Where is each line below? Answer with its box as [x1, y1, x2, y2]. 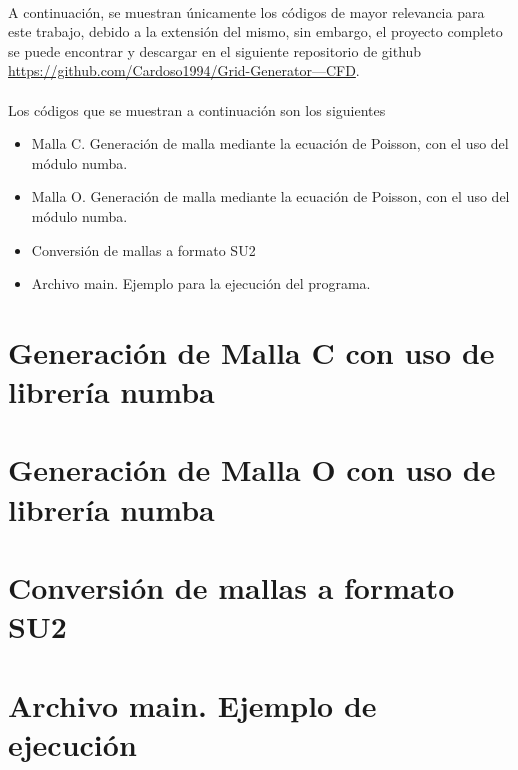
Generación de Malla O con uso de [8, 449, 496, 490]
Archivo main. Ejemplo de [8, 684, 377, 725]
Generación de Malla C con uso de [8, 331, 495, 372]
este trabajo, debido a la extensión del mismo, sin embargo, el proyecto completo [8, 21, 503, 42]
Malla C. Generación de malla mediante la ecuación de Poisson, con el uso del [31, 133, 509, 154]
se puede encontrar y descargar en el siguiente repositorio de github [8, 40, 422, 61]
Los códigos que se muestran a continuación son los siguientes [8, 99, 386, 120]
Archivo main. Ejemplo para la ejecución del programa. [31, 273, 371, 294]
